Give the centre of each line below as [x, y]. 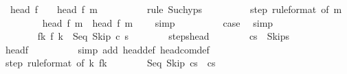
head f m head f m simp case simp [158, 22]
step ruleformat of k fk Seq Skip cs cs [110, 63]
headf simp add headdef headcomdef [107, 49]
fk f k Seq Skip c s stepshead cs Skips [163, 36]
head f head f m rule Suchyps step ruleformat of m [176, 9]
